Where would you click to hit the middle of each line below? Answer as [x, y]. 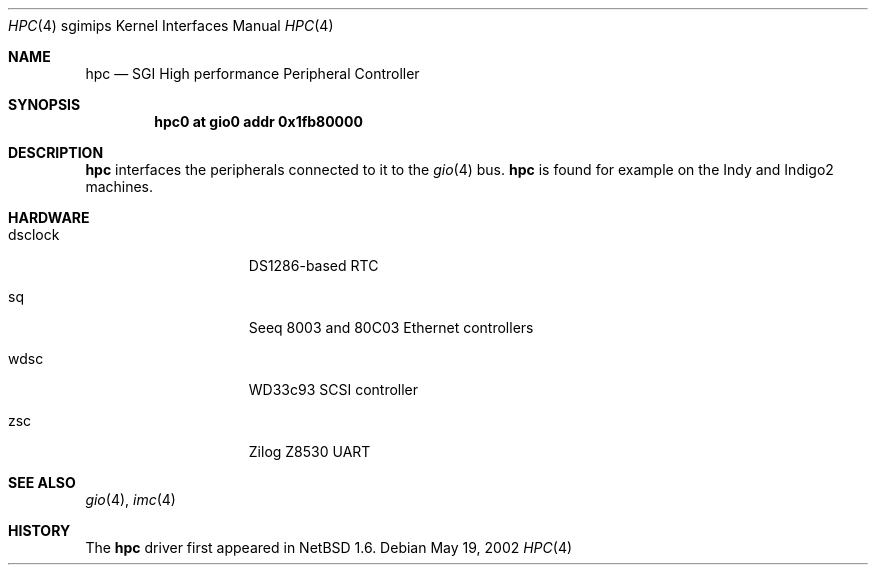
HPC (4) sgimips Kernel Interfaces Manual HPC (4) [171, 25]
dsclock [34, 234]
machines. [119, 186]
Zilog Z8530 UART [309, 451]
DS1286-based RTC [313, 265]
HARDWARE [49, 217]
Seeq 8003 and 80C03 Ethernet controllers [391, 327]
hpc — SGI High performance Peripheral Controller [252, 73]
